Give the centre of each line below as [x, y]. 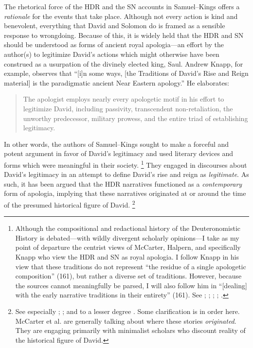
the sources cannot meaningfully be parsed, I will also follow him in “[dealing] [131, 285]
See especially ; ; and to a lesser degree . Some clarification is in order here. [127, 311]
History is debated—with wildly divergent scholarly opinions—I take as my [127, 237]
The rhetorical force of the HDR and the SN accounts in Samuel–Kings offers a [122, 6]
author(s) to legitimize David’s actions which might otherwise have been [112, 54]
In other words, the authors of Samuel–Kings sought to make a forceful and [117, 144]
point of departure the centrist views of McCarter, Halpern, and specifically [128, 247]
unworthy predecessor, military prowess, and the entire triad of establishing [136, 118]
